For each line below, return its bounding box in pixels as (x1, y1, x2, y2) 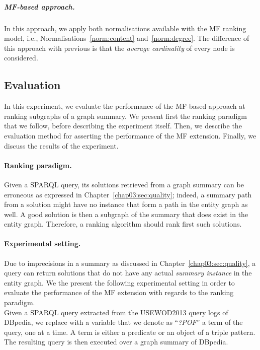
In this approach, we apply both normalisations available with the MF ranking (4, 23, 246, 33)
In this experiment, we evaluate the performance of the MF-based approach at (4, 101, 245, 111)
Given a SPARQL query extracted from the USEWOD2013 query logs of (4, 307, 228, 317)
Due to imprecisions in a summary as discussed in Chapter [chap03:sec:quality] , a (4, 257, 256, 268)
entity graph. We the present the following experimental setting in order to (4, 277, 235, 288)
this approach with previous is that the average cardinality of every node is (4, 42, 235, 53)
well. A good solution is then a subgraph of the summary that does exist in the (4, 208, 248, 219)
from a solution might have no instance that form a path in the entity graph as (4, 199, 248, 209)
